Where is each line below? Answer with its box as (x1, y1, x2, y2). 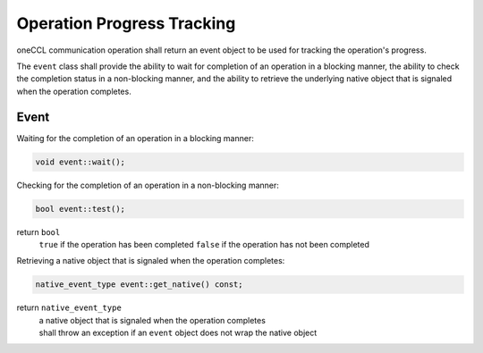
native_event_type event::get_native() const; (35, 280, 243, 290)
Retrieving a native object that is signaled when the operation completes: (16, 256, 285, 266)
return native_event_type (16, 302, 123, 313)
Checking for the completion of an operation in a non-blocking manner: (16, 180, 279, 190)
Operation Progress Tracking (16, 13, 236, 33)
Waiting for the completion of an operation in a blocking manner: (16, 132, 254, 143)
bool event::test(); (35, 204, 125, 214)
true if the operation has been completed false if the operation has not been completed (38, 239, 370, 249)
